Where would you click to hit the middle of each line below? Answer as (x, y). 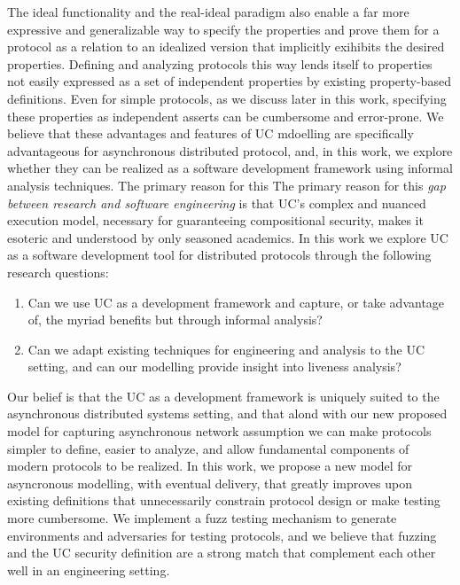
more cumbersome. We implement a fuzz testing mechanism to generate (202, 518)
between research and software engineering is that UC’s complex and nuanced (217, 203)
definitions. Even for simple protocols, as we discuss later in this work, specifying (227, 98)
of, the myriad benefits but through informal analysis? (175, 320)
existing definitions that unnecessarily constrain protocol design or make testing (224, 500)
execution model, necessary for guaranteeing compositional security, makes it (215, 220)
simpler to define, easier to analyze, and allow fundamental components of (208, 448)
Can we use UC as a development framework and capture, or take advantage (236, 302)
